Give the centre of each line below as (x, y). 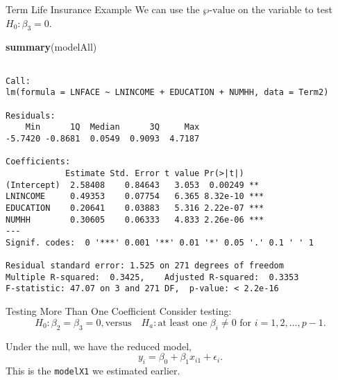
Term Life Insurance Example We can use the (103, 9)
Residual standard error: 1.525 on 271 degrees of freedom (145, 266)
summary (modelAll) (51, 47)
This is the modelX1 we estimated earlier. (93, 370)
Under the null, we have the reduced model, (99, 346)
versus (118, 323)
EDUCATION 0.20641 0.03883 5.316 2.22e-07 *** (135, 208)
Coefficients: (38, 162)
